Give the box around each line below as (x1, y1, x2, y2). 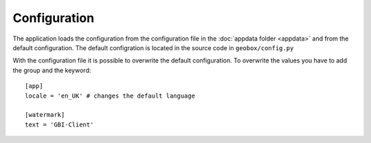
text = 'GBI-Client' (25, 120, 94, 129)
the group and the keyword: (12, 66, 91, 74)
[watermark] (25, 111, 65, 119)
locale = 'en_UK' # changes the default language (25, 91, 196, 100)
